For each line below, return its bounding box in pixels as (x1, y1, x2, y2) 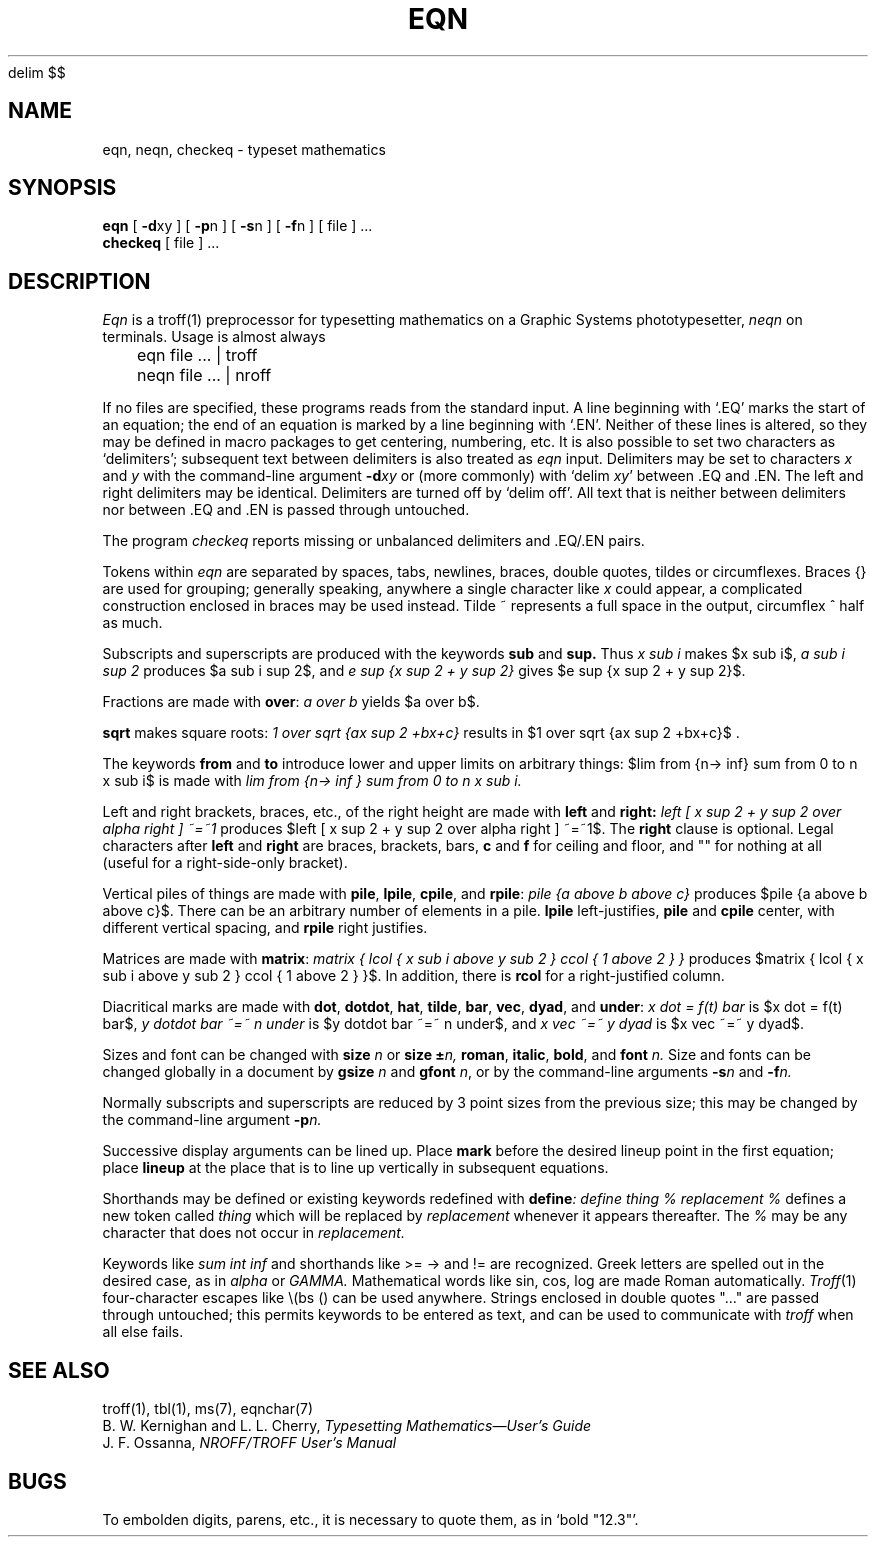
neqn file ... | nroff (136, 365, 272, 386)
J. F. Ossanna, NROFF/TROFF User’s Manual (102, 1434, 397, 1452)
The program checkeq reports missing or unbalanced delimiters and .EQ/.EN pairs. (102, 532, 645, 550)
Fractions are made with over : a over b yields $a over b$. (102, 693, 480, 711)
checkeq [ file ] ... (102, 234, 220, 252)
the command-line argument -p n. (102, 1111, 322, 1129)
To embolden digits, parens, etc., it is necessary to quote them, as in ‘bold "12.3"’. (102, 1510, 639, 1528)
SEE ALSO (8, 1357, 110, 1383)
